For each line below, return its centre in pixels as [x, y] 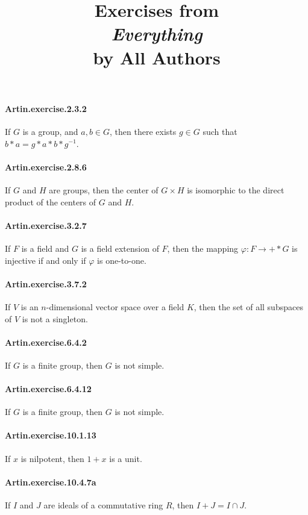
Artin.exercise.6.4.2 [46, 342]
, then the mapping [203, 248]
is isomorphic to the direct [236, 189]
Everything [157, 34]
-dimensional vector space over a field [115, 306]
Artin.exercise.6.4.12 [48, 389]
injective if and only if [46, 260]
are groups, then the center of [104, 189]
